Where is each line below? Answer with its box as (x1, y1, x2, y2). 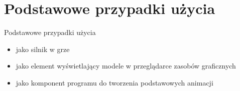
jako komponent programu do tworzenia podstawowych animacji (16, 77, 213, 87)
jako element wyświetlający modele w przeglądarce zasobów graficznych (16, 60, 236, 71)
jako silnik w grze (16, 43, 70, 54)
